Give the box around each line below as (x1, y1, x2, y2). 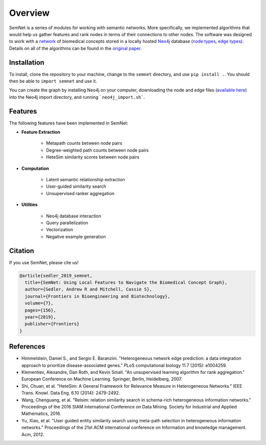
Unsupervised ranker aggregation (46, 190, 115, 196)
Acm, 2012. (21, 431, 44, 437)
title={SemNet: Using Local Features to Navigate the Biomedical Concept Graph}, (25, 280, 228, 285)
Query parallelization (46, 220, 89, 226)
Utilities (21, 202, 38, 207)
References (9, 342, 45, 351)
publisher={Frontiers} (25, 321, 80, 327)
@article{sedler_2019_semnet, (19, 273, 93, 279)
